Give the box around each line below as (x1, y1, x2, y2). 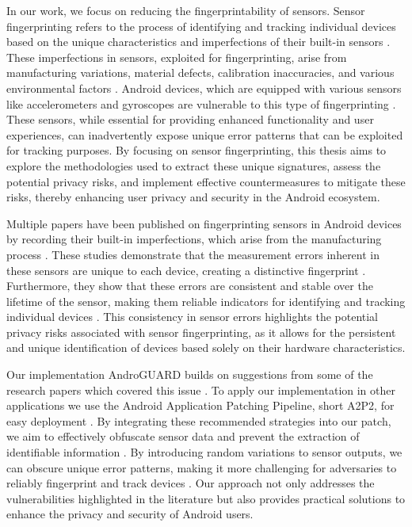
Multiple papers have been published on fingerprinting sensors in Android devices (6, 215, 402, 231)
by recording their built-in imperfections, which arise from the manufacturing (6, 231, 382, 247)
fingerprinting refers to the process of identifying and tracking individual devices (6, 17, 396, 34)
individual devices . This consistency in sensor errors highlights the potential (6, 308, 379, 325)
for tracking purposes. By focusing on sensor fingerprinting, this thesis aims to (6, 142, 387, 158)
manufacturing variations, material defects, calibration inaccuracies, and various (6, 64, 395, 81)
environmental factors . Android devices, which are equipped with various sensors (6, 79, 402, 96)
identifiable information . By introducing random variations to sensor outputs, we (6, 444, 402, 460)
